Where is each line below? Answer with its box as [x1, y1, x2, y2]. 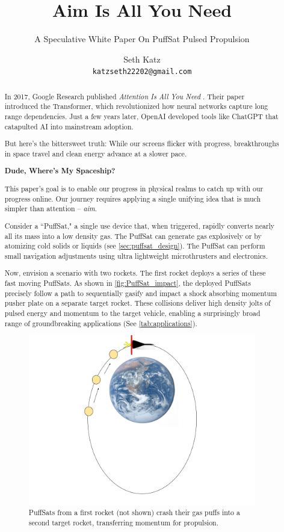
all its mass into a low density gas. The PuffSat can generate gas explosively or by [4, 230, 262, 241]
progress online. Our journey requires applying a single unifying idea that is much [4, 193, 261, 203]
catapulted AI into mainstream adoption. [4, 121, 134, 131]
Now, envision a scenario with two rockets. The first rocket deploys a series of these [4, 268, 266, 278]
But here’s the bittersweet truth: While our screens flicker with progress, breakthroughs [4, 138, 279, 149]
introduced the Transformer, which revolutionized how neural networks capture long [4, 101, 268, 111]
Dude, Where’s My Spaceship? [4, 165, 116, 176]
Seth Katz [123, 52, 161, 65]
